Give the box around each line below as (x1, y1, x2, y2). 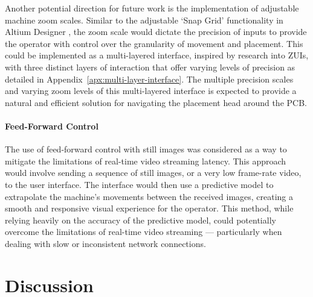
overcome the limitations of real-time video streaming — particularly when (5, 225, 282, 238)
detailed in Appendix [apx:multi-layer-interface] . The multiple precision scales (5, 72, 294, 85)
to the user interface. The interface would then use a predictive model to (5, 178, 274, 190)
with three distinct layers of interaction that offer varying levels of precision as (5, 60, 295, 73)
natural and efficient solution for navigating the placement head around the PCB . (5, 96, 307, 108)
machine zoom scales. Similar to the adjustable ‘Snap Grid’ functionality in (5, 13, 283, 26)
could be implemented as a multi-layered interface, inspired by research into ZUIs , (5, 49, 309, 61)
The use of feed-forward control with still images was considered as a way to (5, 143, 287, 155)
